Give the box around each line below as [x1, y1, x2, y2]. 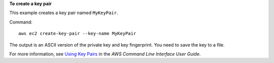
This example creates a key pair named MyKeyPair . [9, 10, 118, 16]
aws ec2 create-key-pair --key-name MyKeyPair [18, 30, 136, 36]
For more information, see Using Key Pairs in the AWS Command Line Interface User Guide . [9, 50, 201, 57]
